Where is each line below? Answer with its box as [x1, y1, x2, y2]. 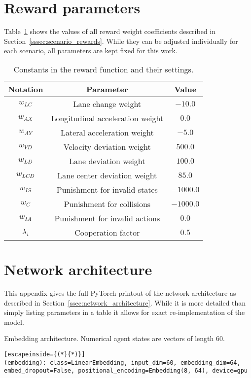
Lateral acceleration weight [60, 126, 154, 138]
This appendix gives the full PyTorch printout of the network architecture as [4, 288, 236, 298]
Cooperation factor [74, 226, 140, 238]
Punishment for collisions [64, 198, 151, 209]
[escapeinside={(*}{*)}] [4, 351, 85, 358]
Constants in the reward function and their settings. [13, 63, 194, 75]
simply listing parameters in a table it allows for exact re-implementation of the [4, 307, 245, 317]
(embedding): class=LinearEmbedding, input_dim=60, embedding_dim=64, [4, 359, 241, 366]
